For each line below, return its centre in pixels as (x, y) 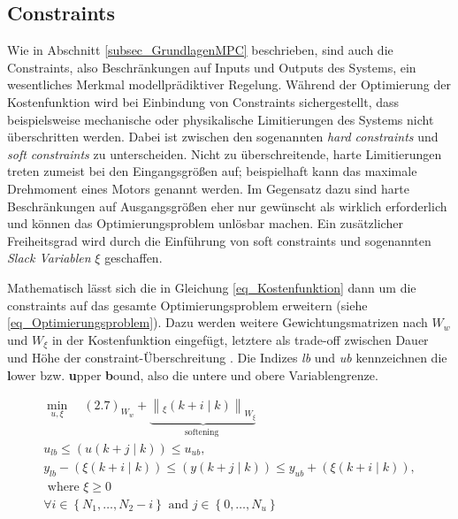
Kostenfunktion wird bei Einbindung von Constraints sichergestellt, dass (203, 101)
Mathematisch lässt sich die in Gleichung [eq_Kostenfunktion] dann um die (212, 287)
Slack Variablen (49, 258)
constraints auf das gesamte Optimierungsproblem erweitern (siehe (187, 305)
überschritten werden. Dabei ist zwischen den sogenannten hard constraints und (223, 137)
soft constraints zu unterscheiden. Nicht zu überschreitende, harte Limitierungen (225, 153)
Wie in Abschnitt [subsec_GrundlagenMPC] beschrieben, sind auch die (200, 50)
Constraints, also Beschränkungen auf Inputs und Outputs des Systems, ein (212, 67)
